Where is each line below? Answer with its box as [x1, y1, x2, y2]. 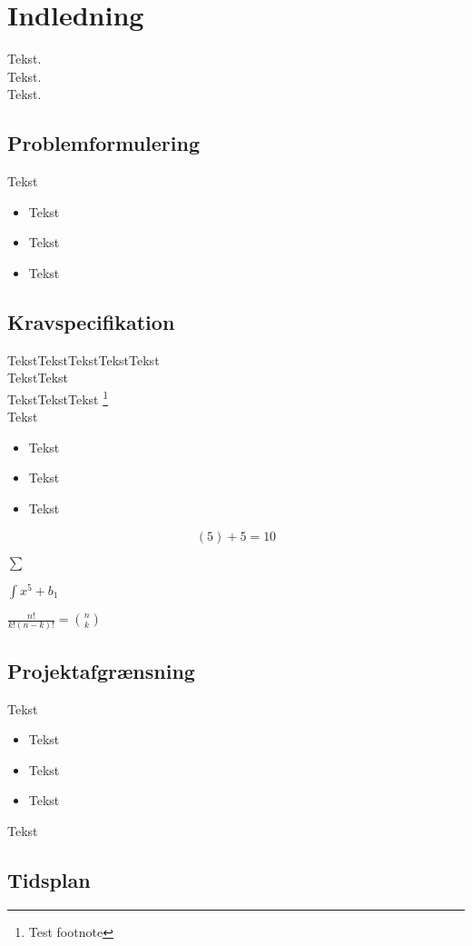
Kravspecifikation [7, 307, 175, 335]
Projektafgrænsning [7, 656, 195, 684]
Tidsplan [7, 865, 91, 893]
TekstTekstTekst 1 [7, 386, 109, 408]
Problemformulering [7, 129, 201, 157]
